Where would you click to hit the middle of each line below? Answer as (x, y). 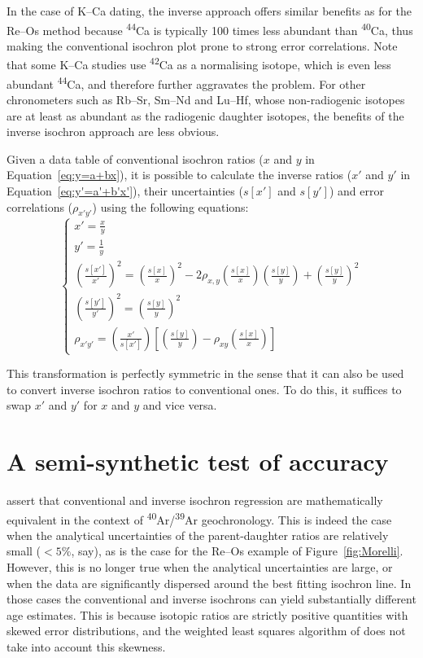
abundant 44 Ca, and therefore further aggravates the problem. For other (186, 82)
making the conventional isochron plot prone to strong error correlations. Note (202, 45)
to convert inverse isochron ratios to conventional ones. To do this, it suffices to (204, 389)
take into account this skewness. (86, 647)
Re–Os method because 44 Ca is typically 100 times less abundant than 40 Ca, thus (210, 29)
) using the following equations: (170, 206)
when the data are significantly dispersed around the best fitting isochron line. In (209, 583)
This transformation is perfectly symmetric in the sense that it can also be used (205, 373)
